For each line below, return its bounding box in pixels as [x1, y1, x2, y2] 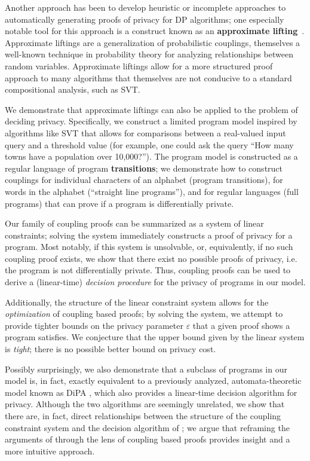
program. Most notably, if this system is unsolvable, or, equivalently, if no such [5, 240, 293, 253]
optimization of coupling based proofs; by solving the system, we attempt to [5, 307, 283, 320]
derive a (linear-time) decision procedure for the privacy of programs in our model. [5, 276, 306, 288]
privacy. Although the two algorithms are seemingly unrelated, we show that [5, 398, 285, 410]
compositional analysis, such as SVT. [5, 83, 140, 96]
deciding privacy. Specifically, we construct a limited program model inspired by [5, 115, 297, 127]
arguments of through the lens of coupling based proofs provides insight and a [5, 433, 290, 445]
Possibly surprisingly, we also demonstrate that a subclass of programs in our [5, 362, 287, 375]
